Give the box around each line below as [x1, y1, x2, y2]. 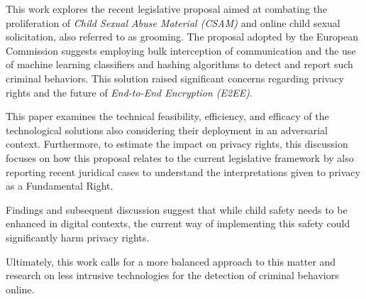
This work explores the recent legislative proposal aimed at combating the [6, 1, 328, 16]
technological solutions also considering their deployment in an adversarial [6, 122, 328, 137]
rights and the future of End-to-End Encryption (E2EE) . [6, 85, 253, 99]
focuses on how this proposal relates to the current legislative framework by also [6, 150, 354, 165]
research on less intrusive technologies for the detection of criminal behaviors [6, 268, 339, 283]
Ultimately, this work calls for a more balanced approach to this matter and [6, 254, 336, 268]
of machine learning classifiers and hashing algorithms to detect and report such [6, 57, 353, 72]
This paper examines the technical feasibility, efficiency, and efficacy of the [6, 109, 329, 124]
